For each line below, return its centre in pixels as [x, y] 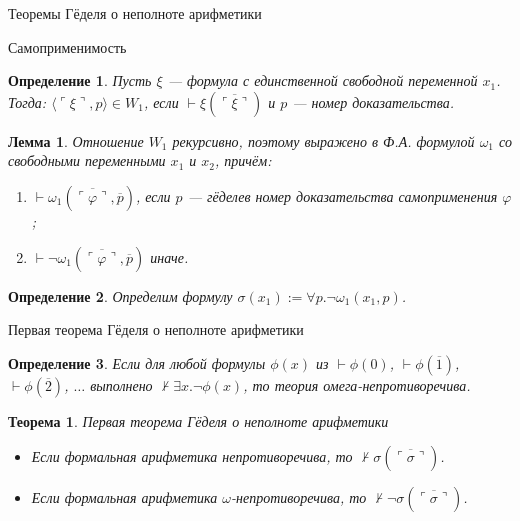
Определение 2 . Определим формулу [120, 295]
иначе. [169, 256]
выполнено [121, 384]
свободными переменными [87, 160]
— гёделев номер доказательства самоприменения [342, 195]
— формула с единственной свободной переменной [322, 80]
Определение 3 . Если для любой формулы [137, 362]
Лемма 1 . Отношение [76, 140]
